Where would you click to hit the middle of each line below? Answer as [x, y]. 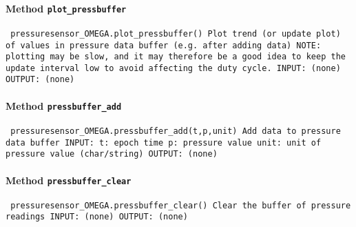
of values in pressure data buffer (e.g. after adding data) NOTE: [164, 45]
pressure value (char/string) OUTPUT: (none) [112, 154]
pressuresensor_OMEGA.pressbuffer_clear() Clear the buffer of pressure [181, 205]
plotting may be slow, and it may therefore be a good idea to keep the [176, 57]
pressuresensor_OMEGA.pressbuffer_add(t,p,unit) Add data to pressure [176, 131]
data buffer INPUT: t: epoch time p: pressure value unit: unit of [164, 142]
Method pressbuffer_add [64, 105]
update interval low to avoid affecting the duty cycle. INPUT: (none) [173, 68]
